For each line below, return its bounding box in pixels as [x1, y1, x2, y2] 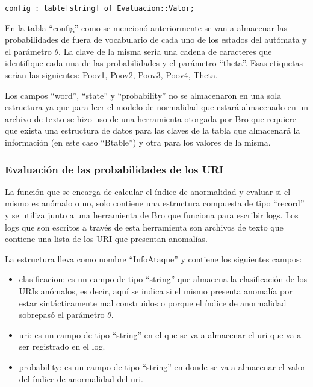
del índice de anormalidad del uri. [19, 372, 144, 385]
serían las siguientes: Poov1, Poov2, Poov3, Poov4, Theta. [5, 69, 218, 81]
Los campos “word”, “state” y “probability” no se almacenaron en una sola [5, 88, 282, 101]
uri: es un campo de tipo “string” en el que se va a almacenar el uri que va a [19, 328, 302, 341]
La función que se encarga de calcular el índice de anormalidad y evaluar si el [5, 185, 291, 197]
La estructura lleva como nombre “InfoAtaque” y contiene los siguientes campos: [5, 252, 302, 265]
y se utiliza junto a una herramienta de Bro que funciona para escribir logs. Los [5, 209, 299, 221]
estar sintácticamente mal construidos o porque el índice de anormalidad [19, 296, 287, 309]
